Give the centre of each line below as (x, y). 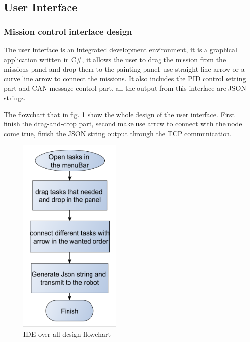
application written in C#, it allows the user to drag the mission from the (115, 59)
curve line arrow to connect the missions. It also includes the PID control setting (125, 78)
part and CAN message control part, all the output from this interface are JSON (125, 88)
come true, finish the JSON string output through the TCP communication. (118, 133)
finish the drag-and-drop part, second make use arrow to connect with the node (123, 124)
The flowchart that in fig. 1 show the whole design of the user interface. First (119, 114)
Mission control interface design (68, 31)
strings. (15, 97)
